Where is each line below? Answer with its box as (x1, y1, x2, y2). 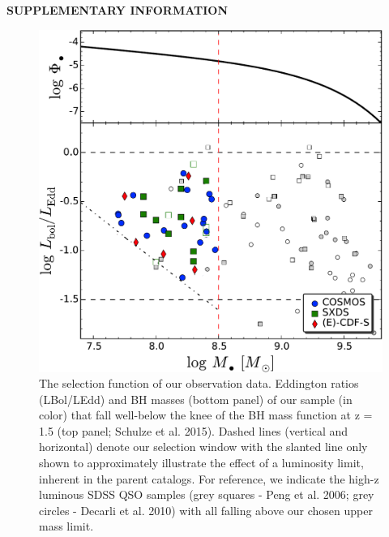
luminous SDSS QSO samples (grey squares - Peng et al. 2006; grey (39, 486, 374, 503)
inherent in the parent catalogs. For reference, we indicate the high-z (39, 470, 379, 487)
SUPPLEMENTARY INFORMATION (6, 2, 229, 18)
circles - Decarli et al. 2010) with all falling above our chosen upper (39, 501, 373, 518)
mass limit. (39, 518, 94, 535)
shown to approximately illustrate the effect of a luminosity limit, (39, 454, 364, 471)
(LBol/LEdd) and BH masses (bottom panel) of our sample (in (39, 390, 353, 407)
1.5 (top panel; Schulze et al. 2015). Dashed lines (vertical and (39, 422, 348, 439)
